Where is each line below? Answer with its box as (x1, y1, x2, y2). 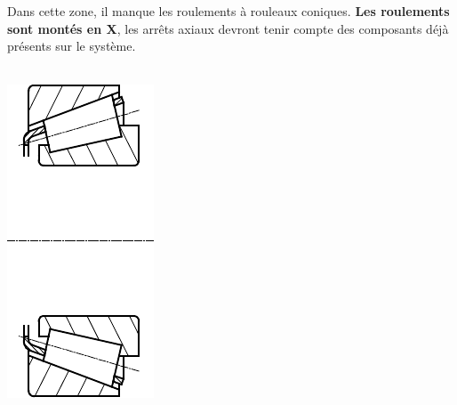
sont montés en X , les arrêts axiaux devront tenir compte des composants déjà (7, 19, 449, 37)
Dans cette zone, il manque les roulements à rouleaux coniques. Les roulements (7, 2, 450, 20)
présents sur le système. (7, 36, 136, 55)
